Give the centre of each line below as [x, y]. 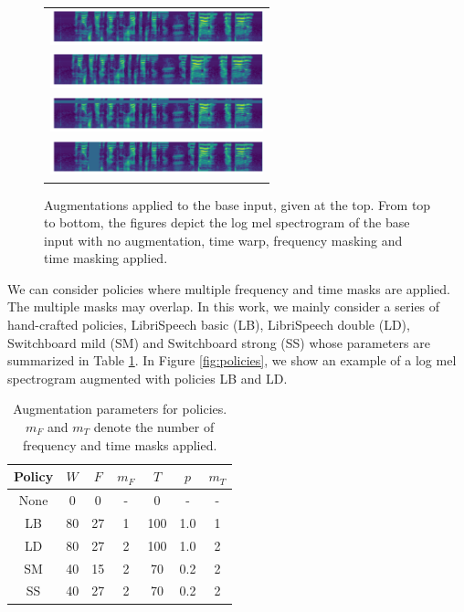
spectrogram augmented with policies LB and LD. [148, 378]
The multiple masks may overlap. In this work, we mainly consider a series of [224, 306]
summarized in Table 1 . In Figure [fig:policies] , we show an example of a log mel [232, 360]
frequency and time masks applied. [120, 444]
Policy [34, 476]
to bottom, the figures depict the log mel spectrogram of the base [227, 222]
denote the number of [154, 427]
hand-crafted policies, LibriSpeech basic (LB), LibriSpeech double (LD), [209, 325]
